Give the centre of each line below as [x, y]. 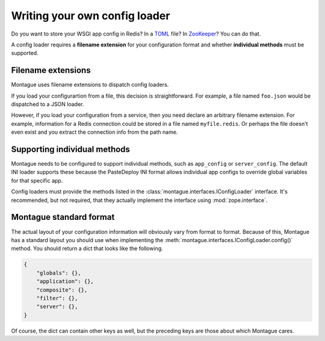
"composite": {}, [62, 290]
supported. [25, 53]
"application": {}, [65, 281]
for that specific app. [37, 180]
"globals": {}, [59, 273]
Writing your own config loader [91, 16]
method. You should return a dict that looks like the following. [87, 249]
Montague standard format [63, 217]
